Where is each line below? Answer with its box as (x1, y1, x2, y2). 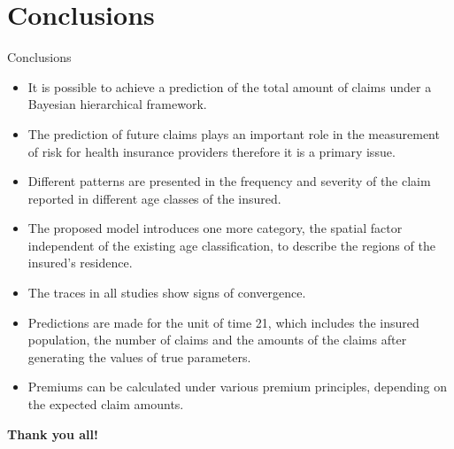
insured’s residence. (27, 253, 133, 272)
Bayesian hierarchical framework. (27, 95, 207, 113)
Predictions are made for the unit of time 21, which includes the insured (27, 313, 419, 331)
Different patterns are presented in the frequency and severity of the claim (27, 172, 431, 190)
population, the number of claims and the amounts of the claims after (27, 330, 407, 349)
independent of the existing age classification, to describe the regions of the (27, 236, 435, 254)
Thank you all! (7, 424, 98, 443)
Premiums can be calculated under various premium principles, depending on (27, 377, 447, 396)
